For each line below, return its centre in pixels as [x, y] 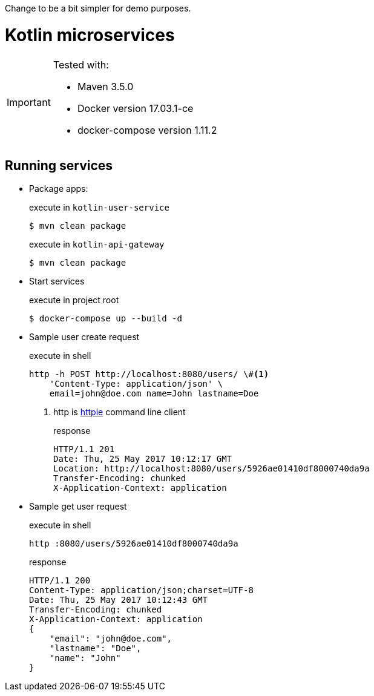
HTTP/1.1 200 [60, 581]
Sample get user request [78, 507]
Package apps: [59, 189]
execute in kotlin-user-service [99, 208]
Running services [59, 165]
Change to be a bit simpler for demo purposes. [98, 8]
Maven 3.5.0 [105, 86]
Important [29, 102]
